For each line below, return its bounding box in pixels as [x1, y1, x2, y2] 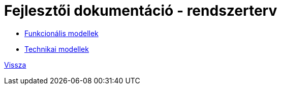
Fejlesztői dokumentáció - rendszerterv [4, 2, 277, 19]
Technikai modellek [24, 44, 89, 53]
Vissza [4, 60, 26, 69]
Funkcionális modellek [24, 28, 99, 38]
